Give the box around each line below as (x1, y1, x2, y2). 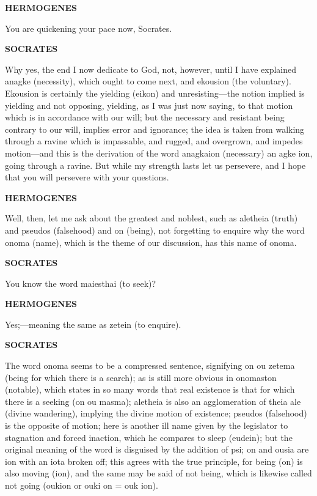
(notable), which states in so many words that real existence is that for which (5, 383, 295, 396)
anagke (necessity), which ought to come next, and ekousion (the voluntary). (5, 75, 291, 87)
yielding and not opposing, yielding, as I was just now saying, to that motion (5, 98, 293, 111)
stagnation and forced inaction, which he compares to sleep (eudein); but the (5, 431, 293, 443)
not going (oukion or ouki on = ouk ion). (5, 479, 158, 491)
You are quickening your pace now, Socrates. (5, 21, 172, 34)
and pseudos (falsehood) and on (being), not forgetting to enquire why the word (5, 223, 305, 236)
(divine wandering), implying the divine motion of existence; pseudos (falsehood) (5, 407, 307, 420)
